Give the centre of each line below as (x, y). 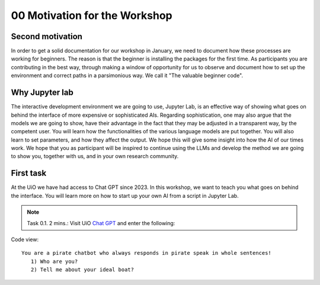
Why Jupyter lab (42, 93)
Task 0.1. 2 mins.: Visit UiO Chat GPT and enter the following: (101, 223)
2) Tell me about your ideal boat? (82, 270)
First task (29, 173)
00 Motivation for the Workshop (92, 15)
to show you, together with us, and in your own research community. (95, 156)
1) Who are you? (54, 261)
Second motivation (47, 36)
